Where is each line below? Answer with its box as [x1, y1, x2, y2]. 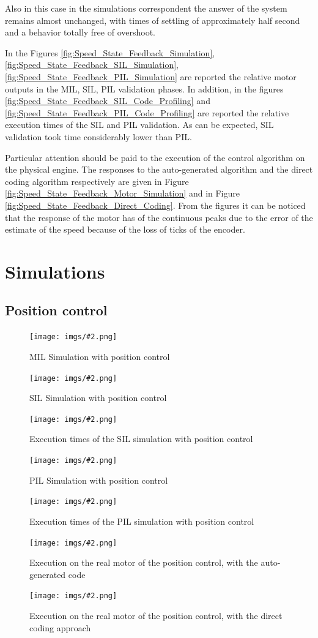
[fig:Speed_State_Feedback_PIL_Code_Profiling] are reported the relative [5, 106, 289, 119]
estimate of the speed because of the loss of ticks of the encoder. [5, 223, 245, 236]
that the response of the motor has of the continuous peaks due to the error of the [5, 211, 313, 223]
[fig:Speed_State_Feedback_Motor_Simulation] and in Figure [5, 187, 240, 200]
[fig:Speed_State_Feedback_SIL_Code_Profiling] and [5, 94, 210, 107]
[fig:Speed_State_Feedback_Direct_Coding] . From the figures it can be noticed [5, 198, 306, 211]
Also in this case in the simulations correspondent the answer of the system [5, 2, 287, 14]
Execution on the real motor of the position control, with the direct [29, 609, 283, 622]
